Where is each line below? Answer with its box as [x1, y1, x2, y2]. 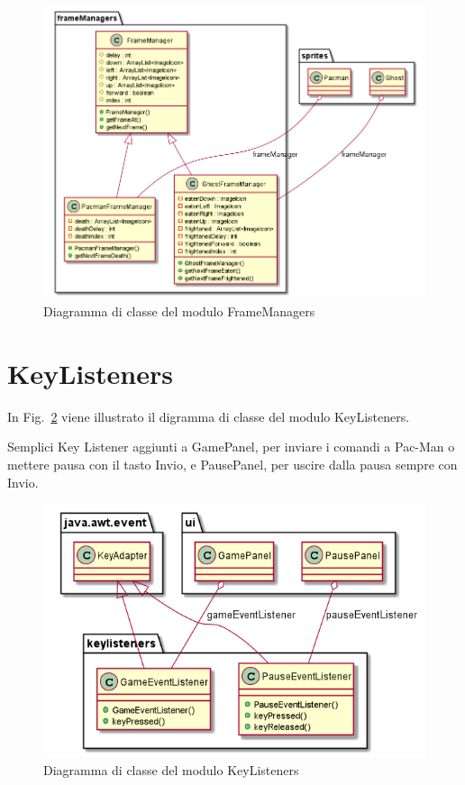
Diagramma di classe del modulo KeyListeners [43, 760, 299, 779]
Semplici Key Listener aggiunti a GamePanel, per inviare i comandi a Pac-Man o [7, 437, 455, 456]
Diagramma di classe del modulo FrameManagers [43, 302, 315, 321]
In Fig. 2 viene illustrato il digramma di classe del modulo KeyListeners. [7, 406, 410, 425]
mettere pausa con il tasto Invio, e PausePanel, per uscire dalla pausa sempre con [7, 454, 458, 473]
